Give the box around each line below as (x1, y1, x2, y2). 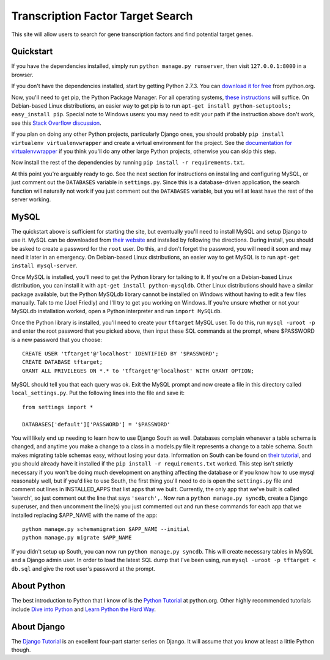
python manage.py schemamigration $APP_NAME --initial (22, 525, 190, 532)
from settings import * (22, 404, 94, 410)
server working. (11, 196, 51, 203)
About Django (11, 621, 65, 632)
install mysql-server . (11, 262, 78, 269)
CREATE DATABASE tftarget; (22, 358, 103, 366)
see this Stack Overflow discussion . (11, 119, 101, 127)
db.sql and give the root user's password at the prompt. (11, 565, 156, 572)
